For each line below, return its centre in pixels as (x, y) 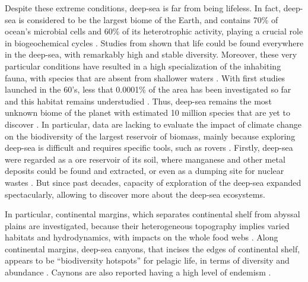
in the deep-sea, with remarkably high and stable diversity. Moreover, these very (151, 54)
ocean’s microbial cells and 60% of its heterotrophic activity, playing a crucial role (154, 31)
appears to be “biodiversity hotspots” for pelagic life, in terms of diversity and (147, 260)
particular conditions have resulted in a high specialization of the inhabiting (143, 66)
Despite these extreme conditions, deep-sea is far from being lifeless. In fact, (143, 8)
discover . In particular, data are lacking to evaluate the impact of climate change (153, 124)
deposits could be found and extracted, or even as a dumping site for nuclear (145, 171)
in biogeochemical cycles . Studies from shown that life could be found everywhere (154, 42)
